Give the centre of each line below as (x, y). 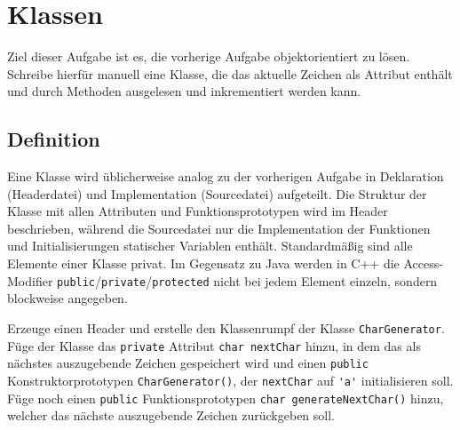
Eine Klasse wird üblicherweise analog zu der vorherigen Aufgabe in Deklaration (226, 176)
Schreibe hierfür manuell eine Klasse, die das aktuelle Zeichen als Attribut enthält (230, 73)
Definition (54, 139)
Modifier (30, 280)
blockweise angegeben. (67, 298)
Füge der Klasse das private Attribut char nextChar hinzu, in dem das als (214, 345)
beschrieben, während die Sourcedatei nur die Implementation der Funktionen (219, 228)
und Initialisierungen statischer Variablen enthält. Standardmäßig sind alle (210, 246)
